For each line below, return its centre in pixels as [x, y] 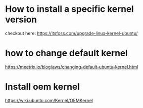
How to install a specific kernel [70, 9]
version [21, 19]
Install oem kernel [43, 87]
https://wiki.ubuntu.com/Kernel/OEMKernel [49, 100]
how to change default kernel [67, 53]
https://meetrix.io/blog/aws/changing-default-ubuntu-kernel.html [72, 67]
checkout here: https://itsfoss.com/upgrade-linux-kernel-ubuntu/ [71, 33]
